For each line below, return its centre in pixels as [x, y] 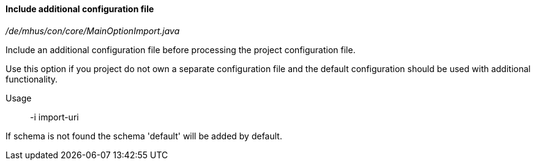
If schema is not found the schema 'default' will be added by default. [144, 136]
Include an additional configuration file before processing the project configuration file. [181, 50]
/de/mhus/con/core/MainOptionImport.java [93, 31]
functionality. [32, 79]
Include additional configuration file [80, 9]
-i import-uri [54, 117]
